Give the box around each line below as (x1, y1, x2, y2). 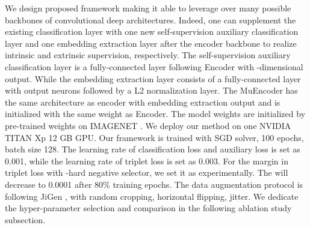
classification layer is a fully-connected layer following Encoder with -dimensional (5, 60, 303, 73)
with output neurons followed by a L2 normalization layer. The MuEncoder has (5, 84, 298, 97)
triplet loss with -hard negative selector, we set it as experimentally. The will (5, 166, 288, 179)
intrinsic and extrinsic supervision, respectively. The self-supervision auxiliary (5, 49, 291, 61)
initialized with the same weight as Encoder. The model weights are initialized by (5, 107, 306, 120)
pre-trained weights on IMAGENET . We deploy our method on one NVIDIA (5, 119, 291, 131)
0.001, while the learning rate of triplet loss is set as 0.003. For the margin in (5, 154, 288, 167)
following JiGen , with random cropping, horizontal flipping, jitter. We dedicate (5, 190, 299, 202)
